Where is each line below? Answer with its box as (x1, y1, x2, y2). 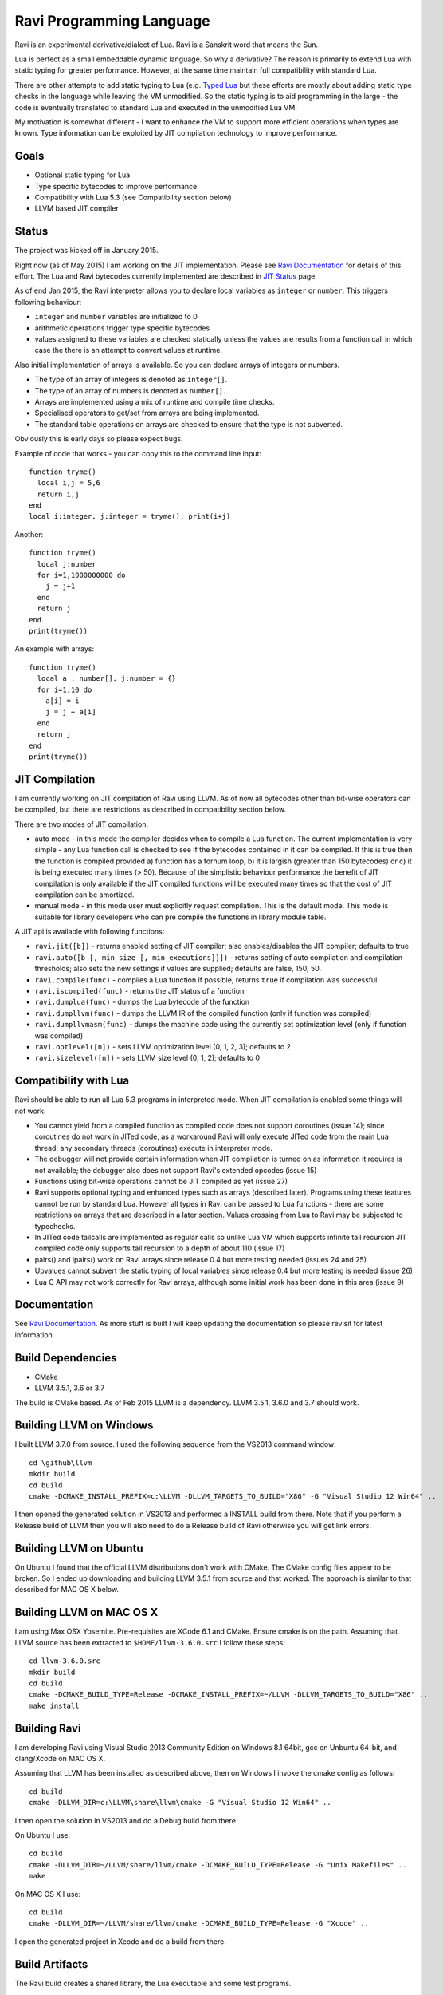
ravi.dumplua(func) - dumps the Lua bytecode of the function (34, 997, 250, 1007)
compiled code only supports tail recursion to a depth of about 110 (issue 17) (34, 1243, 285, 1253)
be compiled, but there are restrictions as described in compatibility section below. (14, 804, 287, 814)
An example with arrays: (14, 644, 95, 654)
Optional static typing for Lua (34, 170, 131, 180)
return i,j (37, 489, 80, 499)
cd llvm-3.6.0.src (29, 1657, 101, 1665)
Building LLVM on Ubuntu (14, 1541, 143, 1555)
